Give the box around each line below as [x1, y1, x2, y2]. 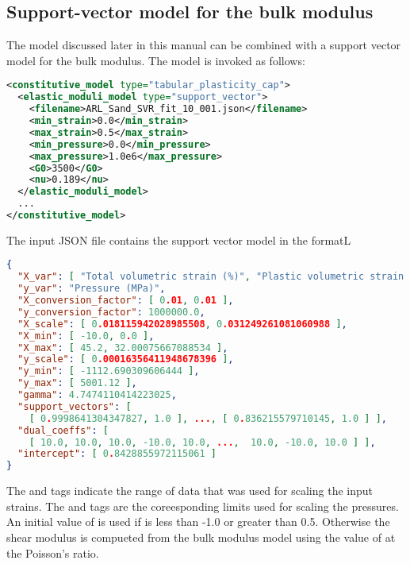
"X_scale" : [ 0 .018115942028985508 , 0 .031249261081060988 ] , [17, 318, 347, 330]
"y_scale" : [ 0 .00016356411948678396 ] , [17, 353, 234, 365]
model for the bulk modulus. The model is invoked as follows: [6, 52, 305, 68]
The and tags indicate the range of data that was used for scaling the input [6, 482, 373, 499]
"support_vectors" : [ [17, 400, 132, 412]
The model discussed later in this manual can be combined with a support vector [6, 37, 401, 53]
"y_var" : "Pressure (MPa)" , [17, 283, 166, 295]
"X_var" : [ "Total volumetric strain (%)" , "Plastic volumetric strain [17, 271, 404, 283]
